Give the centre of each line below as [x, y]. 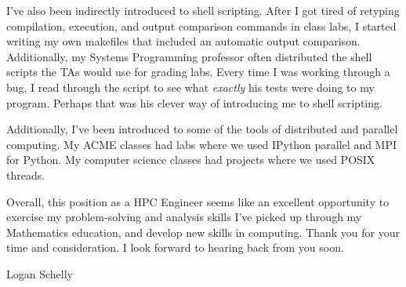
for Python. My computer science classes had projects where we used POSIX [191, 160]
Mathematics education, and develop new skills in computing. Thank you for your [203, 232]
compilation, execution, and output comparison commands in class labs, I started [201, 25]
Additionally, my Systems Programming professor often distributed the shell [189, 56]
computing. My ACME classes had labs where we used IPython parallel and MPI [202, 144]
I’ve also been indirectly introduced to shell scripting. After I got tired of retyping [203, 10]
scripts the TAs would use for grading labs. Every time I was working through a [198, 72]
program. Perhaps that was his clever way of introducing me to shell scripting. [194, 102]
